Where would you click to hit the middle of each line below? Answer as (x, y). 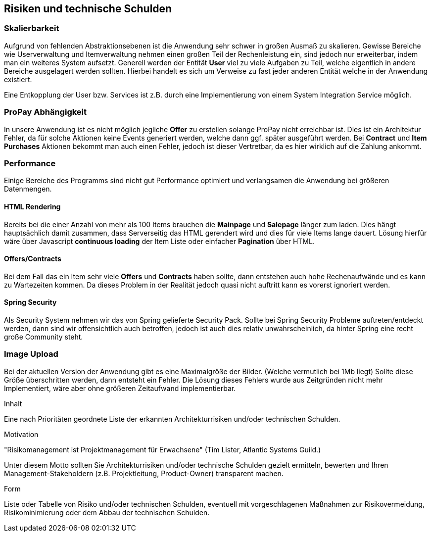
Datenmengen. (28, 189)
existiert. (18, 79)
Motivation (21, 434)
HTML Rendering (32, 206)
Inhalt (13, 403)
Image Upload (31, 354)
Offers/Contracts (33, 259)
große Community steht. (44, 337)
